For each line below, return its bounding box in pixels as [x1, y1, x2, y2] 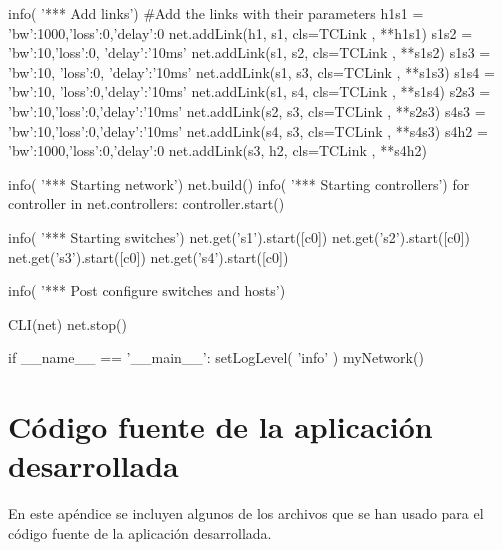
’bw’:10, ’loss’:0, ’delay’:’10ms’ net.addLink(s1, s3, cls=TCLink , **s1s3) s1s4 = [8, 61, 495, 82]
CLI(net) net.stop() [8, 313, 127, 334]
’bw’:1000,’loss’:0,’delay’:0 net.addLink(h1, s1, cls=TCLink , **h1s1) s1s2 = [8, 22, 473, 43]
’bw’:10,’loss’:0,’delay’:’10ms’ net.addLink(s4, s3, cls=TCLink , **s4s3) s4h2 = [8, 120, 488, 141]
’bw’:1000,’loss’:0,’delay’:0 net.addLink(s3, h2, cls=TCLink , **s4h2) [8, 140, 427, 161]
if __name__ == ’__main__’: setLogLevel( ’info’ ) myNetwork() [8, 347, 424, 368]
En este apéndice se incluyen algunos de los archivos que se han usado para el [8, 503, 484, 524]
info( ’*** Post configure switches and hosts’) [8, 280, 286, 301]
